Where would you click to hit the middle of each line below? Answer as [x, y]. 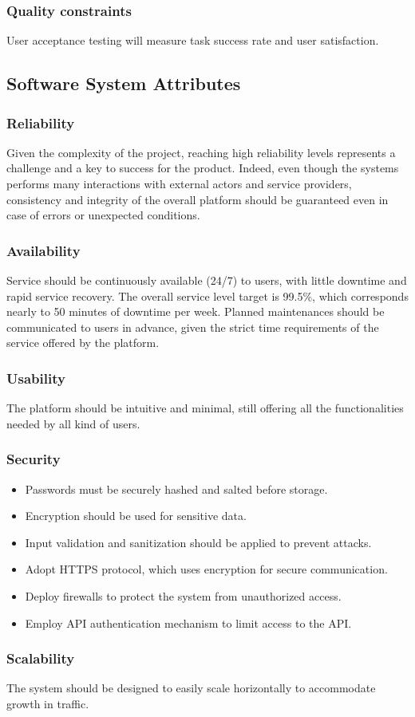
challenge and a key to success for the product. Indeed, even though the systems [203, 168]
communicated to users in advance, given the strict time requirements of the [193, 327]
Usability [36, 378]
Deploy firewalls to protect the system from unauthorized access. [183, 595]
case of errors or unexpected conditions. [103, 215]
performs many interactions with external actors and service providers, [179, 183]
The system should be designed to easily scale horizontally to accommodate [191, 688]
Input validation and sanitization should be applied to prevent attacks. [198, 542]
